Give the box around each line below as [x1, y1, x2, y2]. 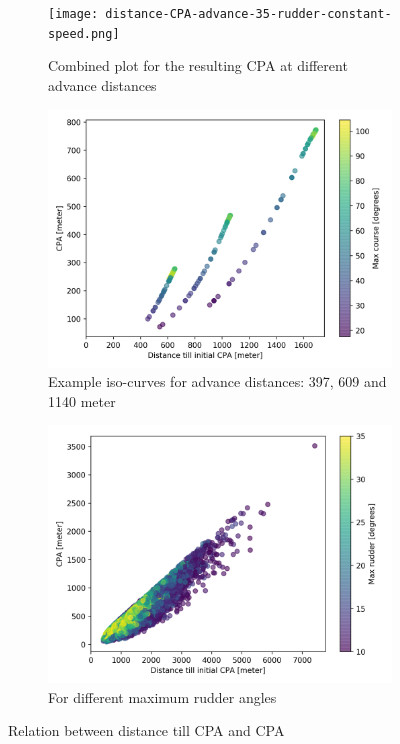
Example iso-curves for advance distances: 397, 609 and [48, 371, 387, 392]
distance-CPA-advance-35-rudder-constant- [105, 7, 392, 21]
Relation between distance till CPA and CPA [8, 720, 285, 741]
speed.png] [48, 26, 120, 41]
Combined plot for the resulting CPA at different [48, 55, 348, 76]
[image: [48, 7, 99, 21]
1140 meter [48, 390, 116, 411]
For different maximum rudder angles [48, 686, 277, 707]
